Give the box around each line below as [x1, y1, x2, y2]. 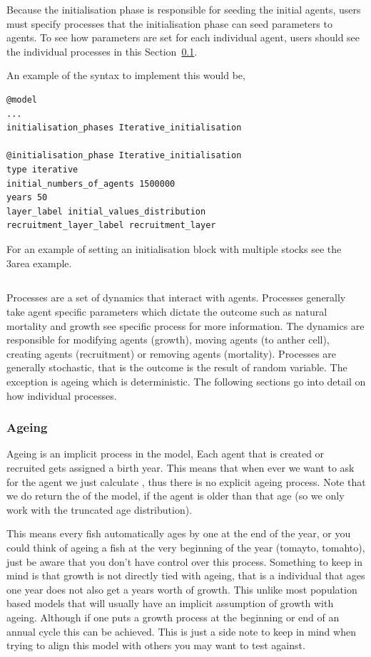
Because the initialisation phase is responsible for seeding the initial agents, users [6, 2, 361, 16]
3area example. [6, 255, 72, 270]
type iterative [6, 164, 78, 175]
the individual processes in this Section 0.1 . [6, 43, 198, 58]
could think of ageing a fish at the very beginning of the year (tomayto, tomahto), [6, 540, 365, 555]
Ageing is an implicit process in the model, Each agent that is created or [6, 446, 325, 461]
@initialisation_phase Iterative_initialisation [6, 150, 242, 161]
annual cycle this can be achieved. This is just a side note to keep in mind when [6, 624, 356, 638]
